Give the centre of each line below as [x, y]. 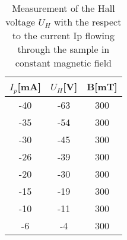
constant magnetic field [63, 63]
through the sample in [63, 49]
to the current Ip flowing [63, 35]
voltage [20, 22]
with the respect [88, 22]
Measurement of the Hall [63, 8]
